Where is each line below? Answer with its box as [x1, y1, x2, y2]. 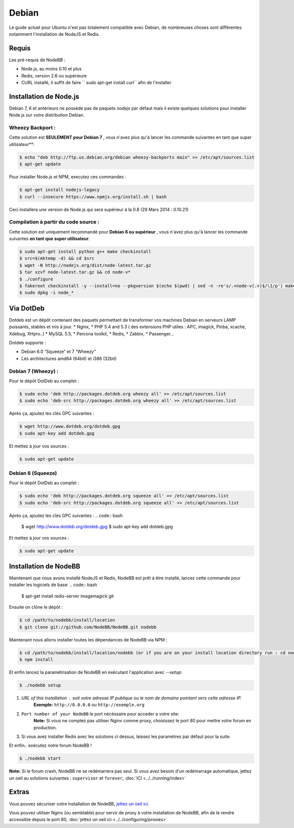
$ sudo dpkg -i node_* [19, 290, 74, 296]
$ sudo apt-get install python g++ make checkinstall [19, 249, 151, 255]
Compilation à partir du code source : [9, 218, 99, 225]
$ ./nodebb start [19, 756, 61, 761]
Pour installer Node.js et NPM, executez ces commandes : [9, 174, 126, 180]
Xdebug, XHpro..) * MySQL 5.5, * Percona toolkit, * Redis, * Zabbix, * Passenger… [9, 331, 174, 336]
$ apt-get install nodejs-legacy [19, 187, 100, 193]
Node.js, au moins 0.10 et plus [21, 66, 82, 72]
